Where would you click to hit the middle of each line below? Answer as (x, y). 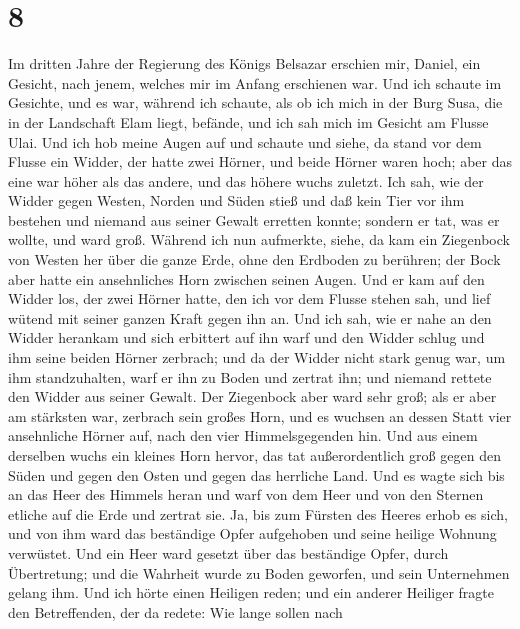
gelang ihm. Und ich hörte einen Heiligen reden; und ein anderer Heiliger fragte (251, 592)
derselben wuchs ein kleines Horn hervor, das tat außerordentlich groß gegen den (254, 455)
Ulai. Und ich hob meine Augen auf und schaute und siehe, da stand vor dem (245, 141)
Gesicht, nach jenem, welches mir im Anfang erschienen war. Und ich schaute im (255, 82)
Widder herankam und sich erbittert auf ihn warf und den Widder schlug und (246, 337)
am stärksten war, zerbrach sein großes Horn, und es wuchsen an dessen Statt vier (260, 415)
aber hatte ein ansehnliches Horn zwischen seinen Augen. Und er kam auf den (246, 278)
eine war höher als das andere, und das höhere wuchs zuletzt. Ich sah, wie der (246, 180)
